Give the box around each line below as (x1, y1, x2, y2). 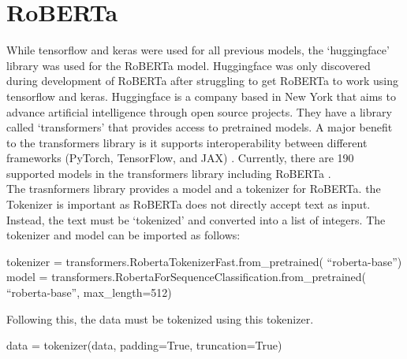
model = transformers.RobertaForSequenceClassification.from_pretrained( (6, 268, 367, 285)
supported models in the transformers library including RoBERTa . (6, 165, 331, 181)
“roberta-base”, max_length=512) (6, 284, 172, 301)
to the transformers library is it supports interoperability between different (6, 134, 368, 150)
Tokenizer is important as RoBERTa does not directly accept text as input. (6, 196, 371, 213)
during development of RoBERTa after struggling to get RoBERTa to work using (6, 72, 398, 89)
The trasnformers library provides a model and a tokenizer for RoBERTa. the (6, 180, 381, 197)
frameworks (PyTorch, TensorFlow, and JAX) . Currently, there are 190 (6, 150, 354, 166)
